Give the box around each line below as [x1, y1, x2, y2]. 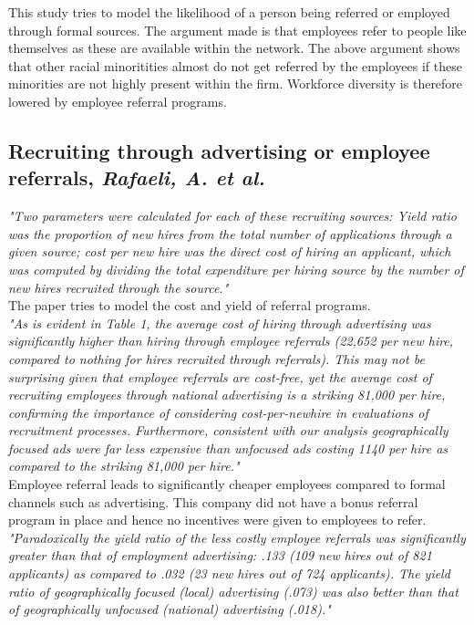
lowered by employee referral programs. [8, 91, 227, 110]
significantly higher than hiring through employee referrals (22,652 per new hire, [8, 331, 454, 350]
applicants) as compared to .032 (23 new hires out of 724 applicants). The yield [8, 564, 450, 583]
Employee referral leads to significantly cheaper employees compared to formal [8, 474, 446, 494]
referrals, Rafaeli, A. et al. [8, 163, 265, 192]
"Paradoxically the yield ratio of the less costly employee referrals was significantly [8, 527, 466, 547]
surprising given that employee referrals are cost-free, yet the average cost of [8, 367, 432, 386]
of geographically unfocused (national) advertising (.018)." [8, 599, 331, 619]
